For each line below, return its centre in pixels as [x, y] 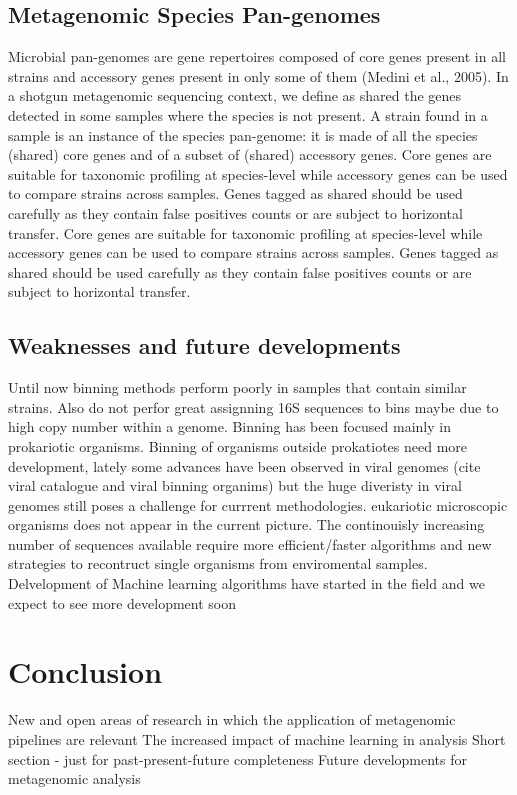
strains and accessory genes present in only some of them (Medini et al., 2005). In [258, 75]
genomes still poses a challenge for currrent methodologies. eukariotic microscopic [258, 504]
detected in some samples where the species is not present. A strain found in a [248, 114]
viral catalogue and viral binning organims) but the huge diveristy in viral [235, 485]
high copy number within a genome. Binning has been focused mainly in [229, 426]
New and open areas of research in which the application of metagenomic [232, 719]
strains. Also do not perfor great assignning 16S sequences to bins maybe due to [253, 406]
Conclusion [85, 671]
